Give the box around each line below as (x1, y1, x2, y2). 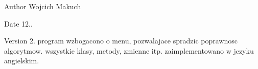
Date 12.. (4, 18, 33, 29)
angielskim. (4, 55, 39, 66)
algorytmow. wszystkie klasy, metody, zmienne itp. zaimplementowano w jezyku (4, 45, 254, 56)
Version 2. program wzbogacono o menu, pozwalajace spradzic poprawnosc (4, 35, 238, 46)
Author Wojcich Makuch (4, 1, 81, 11)
